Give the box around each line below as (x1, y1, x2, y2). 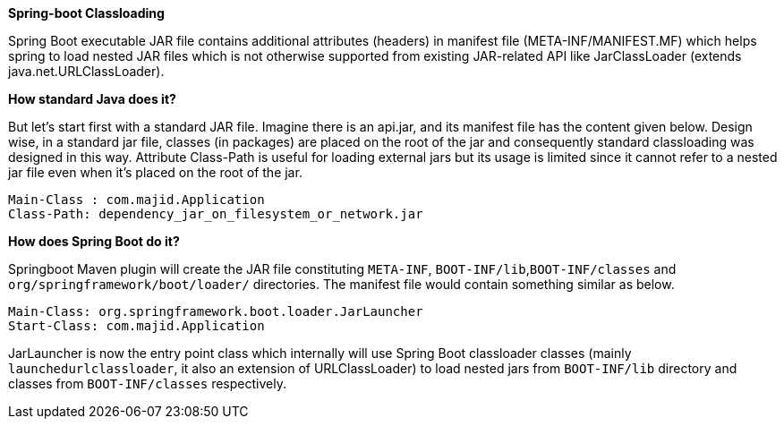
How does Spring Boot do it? (8, 234, 180, 249)
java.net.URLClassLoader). (8, 64, 165, 79)
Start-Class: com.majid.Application (8, 319, 265, 333)
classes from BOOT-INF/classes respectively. (8, 376, 286, 391)
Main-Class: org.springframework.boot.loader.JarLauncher (8, 304, 423, 319)
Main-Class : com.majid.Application (8, 192, 265, 207)
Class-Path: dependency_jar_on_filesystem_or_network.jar (8, 207, 423, 221)
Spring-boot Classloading (8, 5, 165, 21)
